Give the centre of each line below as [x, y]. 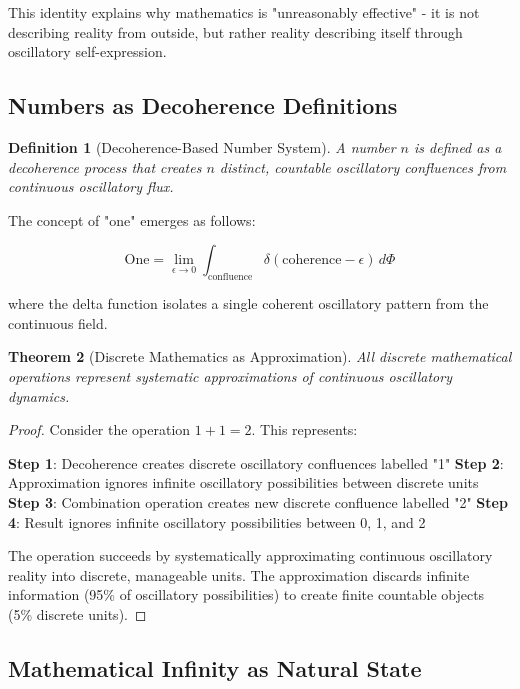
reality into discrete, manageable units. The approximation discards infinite [239, 574]
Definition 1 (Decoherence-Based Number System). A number [202, 146]
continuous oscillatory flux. [91, 186]
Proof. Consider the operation [99, 429]
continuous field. [58, 322]
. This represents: [304, 429]
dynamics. [39, 395]
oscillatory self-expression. [87, 51]
